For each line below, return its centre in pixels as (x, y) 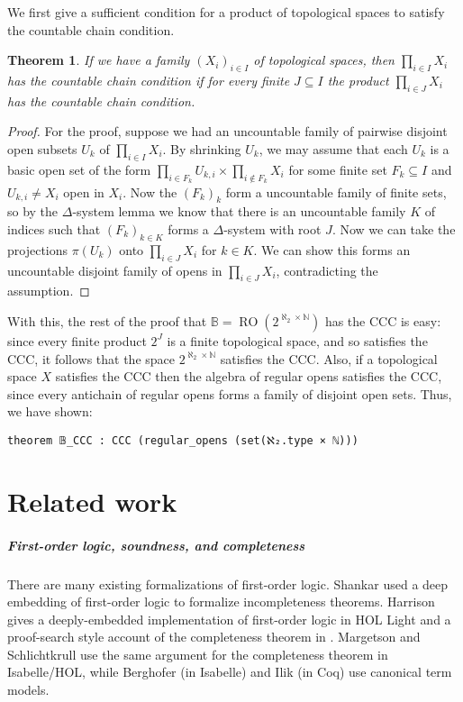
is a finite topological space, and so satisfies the (297, 340)
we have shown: (50, 411)
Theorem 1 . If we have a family (99, 60)
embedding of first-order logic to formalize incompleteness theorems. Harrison (221, 602)
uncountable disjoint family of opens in (115, 270)
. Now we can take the (394, 228)
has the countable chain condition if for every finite (149, 80)
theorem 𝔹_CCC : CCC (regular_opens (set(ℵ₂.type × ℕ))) (183, 440)
